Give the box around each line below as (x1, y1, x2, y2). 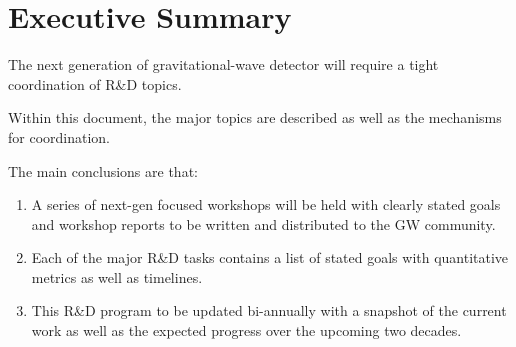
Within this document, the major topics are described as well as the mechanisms (8, 107, 502, 128)
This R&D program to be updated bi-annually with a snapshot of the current (31, 300, 507, 321)
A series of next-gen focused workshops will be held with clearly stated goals (31, 194, 501, 215)
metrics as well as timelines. (31, 266, 203, 287)
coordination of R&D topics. (8, 73, 182, 94)
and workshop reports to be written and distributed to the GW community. (31, 213, 496, 234)
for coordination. (8, 126, 111, 147)
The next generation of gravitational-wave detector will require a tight (8, 54, 439, 75)
